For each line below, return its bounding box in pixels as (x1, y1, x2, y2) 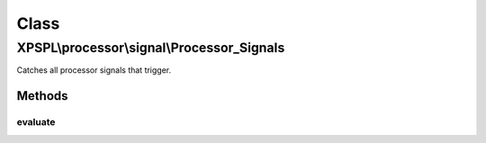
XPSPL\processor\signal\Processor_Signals (16, 40, 285, 56)
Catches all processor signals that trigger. (16, 65, 172, 76)
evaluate (16, 116, 56, 129)
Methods (16, 88, 68, 103)
